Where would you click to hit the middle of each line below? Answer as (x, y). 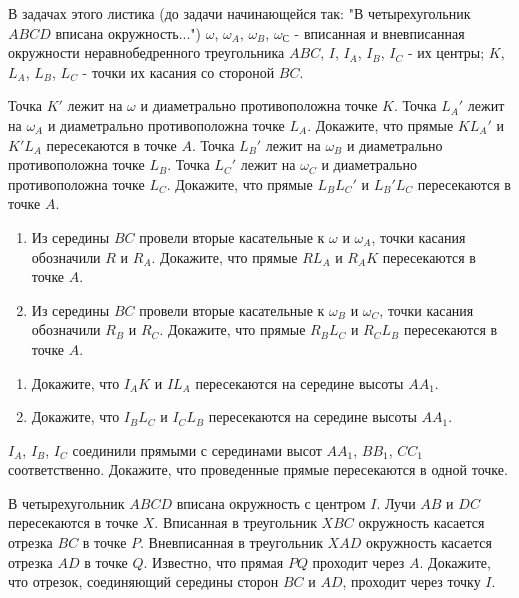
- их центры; (446, 52)
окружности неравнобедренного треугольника (146, 52)
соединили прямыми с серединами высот (197, 449)
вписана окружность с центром (271, 502)
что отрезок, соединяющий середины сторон (143, 581)
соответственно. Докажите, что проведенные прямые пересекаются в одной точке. (258, 469)
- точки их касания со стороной (178, 71)
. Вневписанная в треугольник (231, 542)
